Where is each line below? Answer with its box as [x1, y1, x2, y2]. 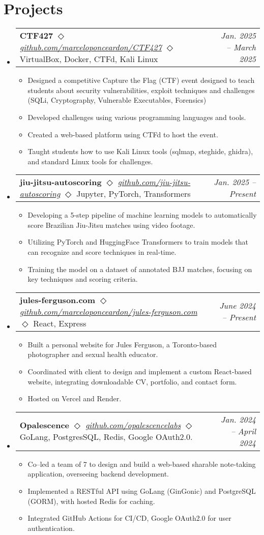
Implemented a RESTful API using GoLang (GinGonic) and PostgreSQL [27, 486, 256, 496]
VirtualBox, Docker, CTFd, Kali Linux [19, 53, 158, 65]
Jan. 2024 [221, 413, 256, 425]
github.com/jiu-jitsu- [118, 176, 191, 188]
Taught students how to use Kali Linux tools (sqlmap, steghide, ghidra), [27, 146, 253, 157]
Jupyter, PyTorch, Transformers [76, 188, 191, 200]
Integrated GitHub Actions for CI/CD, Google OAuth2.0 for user [27, 513, 231, 523]
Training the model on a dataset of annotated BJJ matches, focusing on [27, 263, 252, 274]
